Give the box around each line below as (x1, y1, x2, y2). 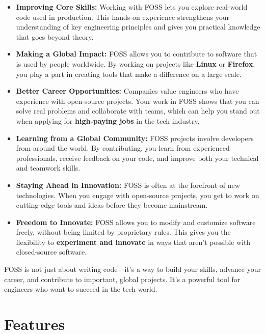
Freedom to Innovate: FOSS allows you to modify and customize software (16, 216, 256, 227)
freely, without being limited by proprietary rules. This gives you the (16, 227, 231, 237)
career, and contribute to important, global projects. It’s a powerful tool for (4, 273, 241, 284)
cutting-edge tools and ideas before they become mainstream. (16, 200, 208, 210)
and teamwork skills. (16, 162, 81, 173)
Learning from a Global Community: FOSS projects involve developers (16, 132, 254, 143)
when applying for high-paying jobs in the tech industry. (16, 115, 200, 126)
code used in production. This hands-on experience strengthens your (16, 11, 230, 22)
